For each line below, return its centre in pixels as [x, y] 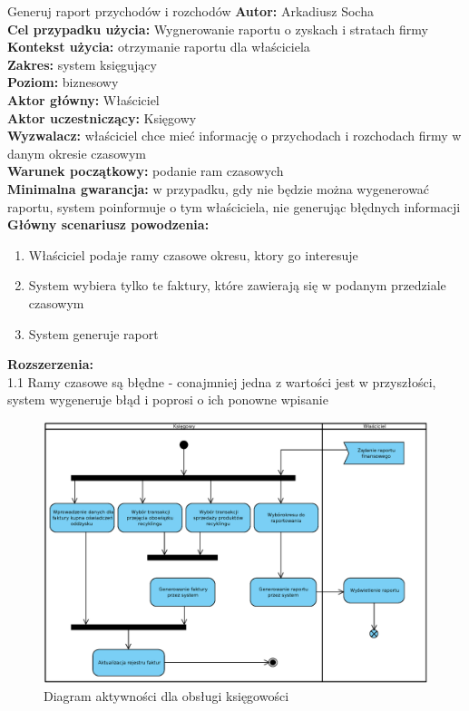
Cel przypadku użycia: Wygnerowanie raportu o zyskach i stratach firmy [218, 29]
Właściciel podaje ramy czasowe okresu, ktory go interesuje [193, 254]
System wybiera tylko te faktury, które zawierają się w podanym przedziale [237, 285]
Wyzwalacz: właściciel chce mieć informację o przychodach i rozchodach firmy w [234, 136]
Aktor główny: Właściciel [83, 99]
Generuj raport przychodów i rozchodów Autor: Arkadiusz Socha [191, 11]
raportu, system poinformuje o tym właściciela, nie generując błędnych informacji [234, 206]
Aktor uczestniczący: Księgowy [102, 117]
